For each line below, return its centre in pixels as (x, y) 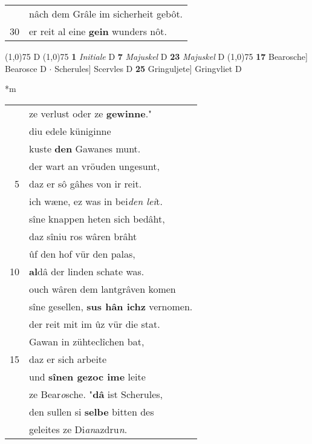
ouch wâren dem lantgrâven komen (102, 289)
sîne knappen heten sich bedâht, (97, 218)
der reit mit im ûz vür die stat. (95, 324)
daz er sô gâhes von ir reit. (86, 183)
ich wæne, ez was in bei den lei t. (96, 201)
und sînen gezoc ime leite (87, 376)
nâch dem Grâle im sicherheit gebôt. (106, 14)
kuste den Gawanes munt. (85, 148)
